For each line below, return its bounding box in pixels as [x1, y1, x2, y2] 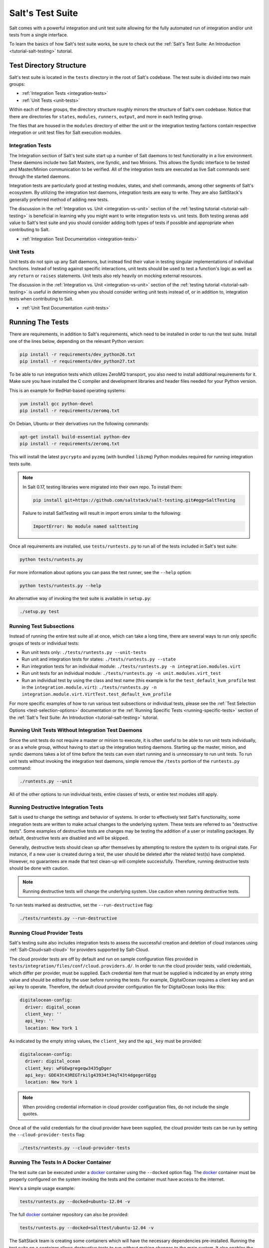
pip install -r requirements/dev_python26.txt [19, 351, 135, 357]
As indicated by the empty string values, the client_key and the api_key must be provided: [9, 1038, 202, 1044]
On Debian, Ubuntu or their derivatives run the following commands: [9, 421, 149, 427]
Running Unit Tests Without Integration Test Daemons [9, 727, 142, 734]
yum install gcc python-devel [19, 401, 94, 406]
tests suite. [9, 461, 32, 467]
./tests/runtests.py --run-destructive [19, 916, 117, 921]
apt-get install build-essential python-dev [19, 434, 131, 440]
